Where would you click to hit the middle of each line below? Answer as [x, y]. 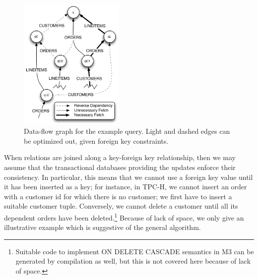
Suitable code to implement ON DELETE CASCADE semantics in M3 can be [135, 251]
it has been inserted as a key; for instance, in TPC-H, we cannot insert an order [126, 187]
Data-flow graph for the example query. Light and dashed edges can [127, 131]
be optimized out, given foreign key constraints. [96, 140]
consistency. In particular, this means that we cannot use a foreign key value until [129, 177]
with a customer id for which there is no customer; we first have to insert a [118, 196]
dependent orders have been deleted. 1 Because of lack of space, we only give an [124, 217]
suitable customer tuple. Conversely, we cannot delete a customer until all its [121, 206]
